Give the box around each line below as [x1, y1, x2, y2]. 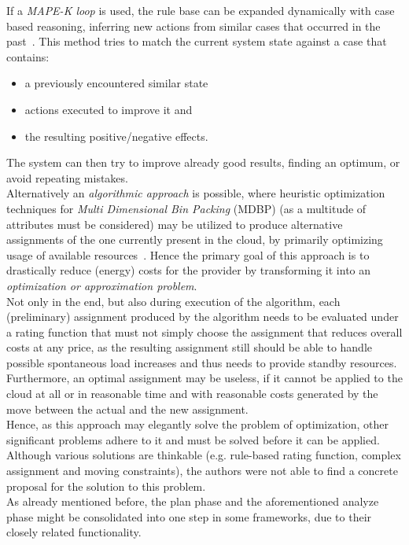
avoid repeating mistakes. [6, 169, 128, 186]
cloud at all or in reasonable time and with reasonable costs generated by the [6, 385, 378, 402]
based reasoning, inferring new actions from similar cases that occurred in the [6, 17, 381, 34]
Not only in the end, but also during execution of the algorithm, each [6, 293, 341, 309]
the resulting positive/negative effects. [24, 127, 208, 144]
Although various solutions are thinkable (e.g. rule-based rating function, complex [6, 447, 401, 463]
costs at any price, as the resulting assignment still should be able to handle [6, 339, 373, 355]
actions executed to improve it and [24, 101, 193, 117]
